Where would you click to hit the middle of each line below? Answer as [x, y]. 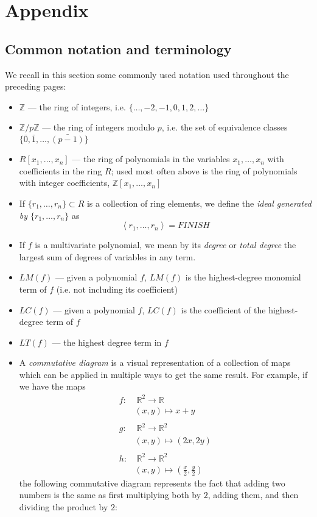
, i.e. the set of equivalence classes [225, 127]
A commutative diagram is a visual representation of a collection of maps [155, 362]
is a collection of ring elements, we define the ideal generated [199, 203]
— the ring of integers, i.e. [77, 106]
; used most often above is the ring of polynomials [204, 170]
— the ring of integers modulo [99, 127]
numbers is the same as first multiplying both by [110, 495]
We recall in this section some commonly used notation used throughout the [147, 74]
